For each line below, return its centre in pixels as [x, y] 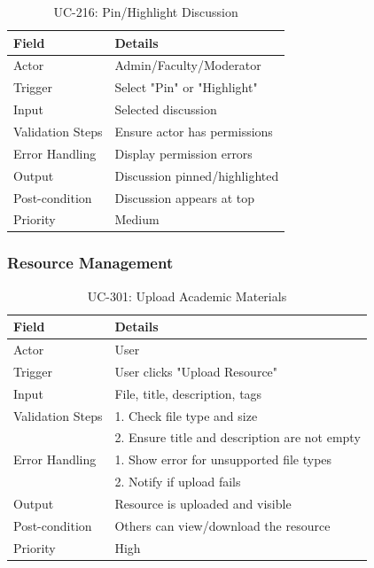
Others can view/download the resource [222, 525]
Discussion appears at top [185, 197]
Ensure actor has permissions [194, 131]
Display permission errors [183, 153]
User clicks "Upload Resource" [196, 371]
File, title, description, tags [188, 393]
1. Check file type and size [186, 415]
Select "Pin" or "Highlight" [186, 87]
